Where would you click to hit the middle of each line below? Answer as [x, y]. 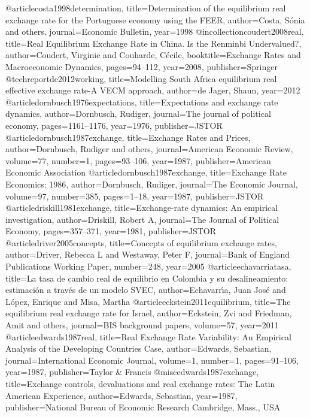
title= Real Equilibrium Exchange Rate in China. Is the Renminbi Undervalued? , [154, 43]
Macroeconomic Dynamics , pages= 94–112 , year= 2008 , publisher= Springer [142, 66]
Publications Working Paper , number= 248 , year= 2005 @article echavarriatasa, [148, 266]
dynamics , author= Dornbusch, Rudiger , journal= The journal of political [138, 114]
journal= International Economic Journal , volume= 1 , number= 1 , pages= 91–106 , [152, 360]
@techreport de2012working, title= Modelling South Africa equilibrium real [141, 78]
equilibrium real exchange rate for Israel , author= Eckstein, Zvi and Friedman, [149, 313]
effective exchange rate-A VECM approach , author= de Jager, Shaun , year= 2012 [153, 90]
